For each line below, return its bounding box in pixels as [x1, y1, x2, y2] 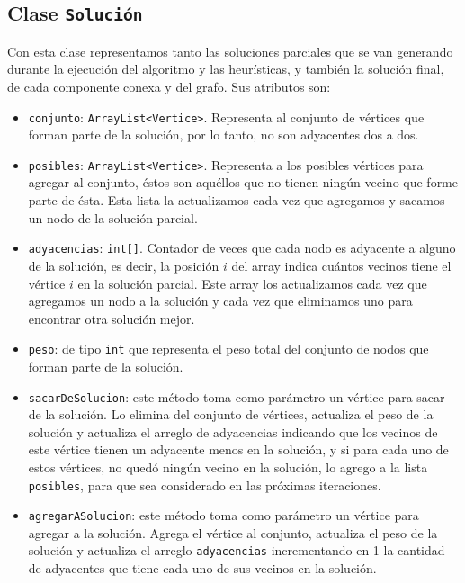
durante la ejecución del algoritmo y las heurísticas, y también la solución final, [7, 59, 444, 78]
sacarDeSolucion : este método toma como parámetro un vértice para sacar [28, 387, 445, 406]
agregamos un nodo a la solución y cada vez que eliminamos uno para [28, 291, 413, 310]
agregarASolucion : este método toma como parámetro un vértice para [28, 506, 419, 525]
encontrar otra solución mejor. [28, 309, 195, 327]
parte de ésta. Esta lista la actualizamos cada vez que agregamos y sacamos [28, 191, 445, 210]
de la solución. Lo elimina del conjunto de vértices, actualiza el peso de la [28, 405, 434, 424]
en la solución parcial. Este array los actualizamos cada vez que [77, 274, 427, 292]
